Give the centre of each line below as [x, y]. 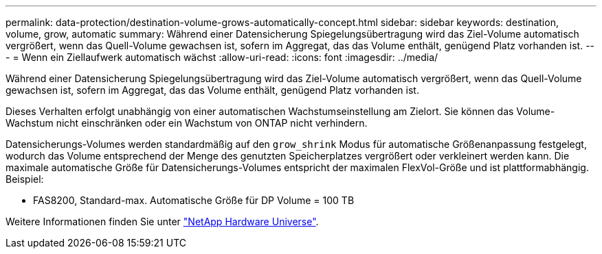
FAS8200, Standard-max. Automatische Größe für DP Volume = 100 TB [194, 200]
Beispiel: [25, 179]
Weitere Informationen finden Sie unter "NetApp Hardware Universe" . [162, 221]
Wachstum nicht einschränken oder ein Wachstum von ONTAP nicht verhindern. [187, 123]
